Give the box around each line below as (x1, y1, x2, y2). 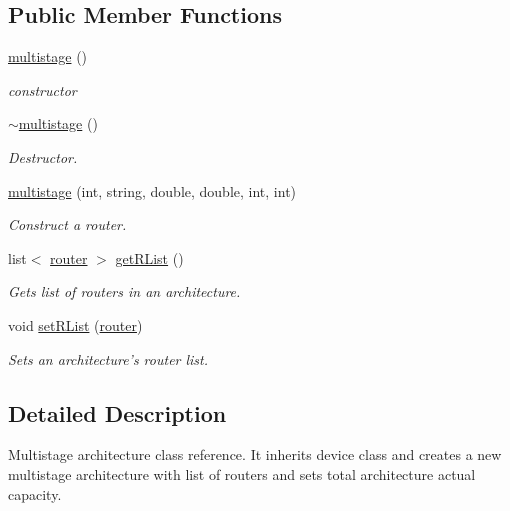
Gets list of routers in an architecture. (8, 281, 241, 302)
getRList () (115, 247, 184, 268)
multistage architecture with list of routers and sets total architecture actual (8, 463, 476, 484)
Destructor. (8, 146, 78, 167)
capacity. (8, 483, 62, 504)
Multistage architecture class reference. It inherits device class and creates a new (8, 444, 502, 465)
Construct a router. (8, 214, 127, 235)
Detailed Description (8, 397, 227, 428)
